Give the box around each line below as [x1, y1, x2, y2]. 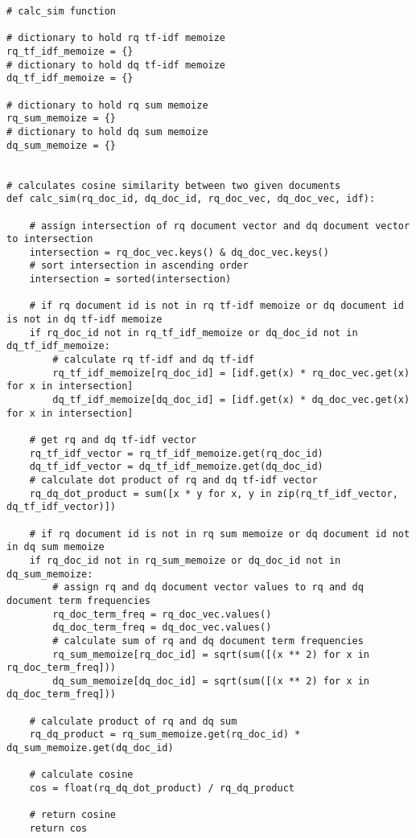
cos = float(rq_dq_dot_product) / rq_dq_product [29, 783, 294, 795]
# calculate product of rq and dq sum [29, 715, 237, 727]
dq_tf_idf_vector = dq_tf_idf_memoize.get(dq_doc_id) [29, 461, 323, 473]
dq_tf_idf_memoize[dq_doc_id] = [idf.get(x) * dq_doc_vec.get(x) [52, 394, 410, 406]
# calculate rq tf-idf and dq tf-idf [52, 354, 254, 366]
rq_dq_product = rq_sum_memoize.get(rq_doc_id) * [29, 729, 301, 741]
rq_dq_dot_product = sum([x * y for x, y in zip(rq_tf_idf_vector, [29, 487, 398, 499]
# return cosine [29, 809, 117, 821]
